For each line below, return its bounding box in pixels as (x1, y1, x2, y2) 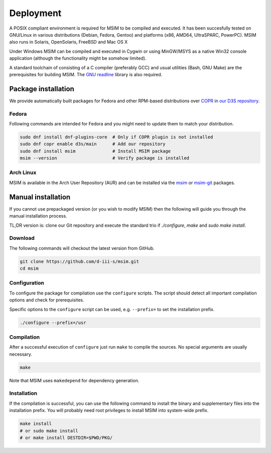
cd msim (20, 266, 39, 271)
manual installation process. (9, 213, 67, 219)
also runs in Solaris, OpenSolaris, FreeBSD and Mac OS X (9, 39, 128, 45)
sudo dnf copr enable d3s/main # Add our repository (20, 141, 166, 147)
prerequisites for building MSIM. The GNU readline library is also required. (9, 71, 163, 77)
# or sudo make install (20, 428, 79, 433)
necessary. (9, 351, 33, 357)
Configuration (9, 279, 45, 286)
